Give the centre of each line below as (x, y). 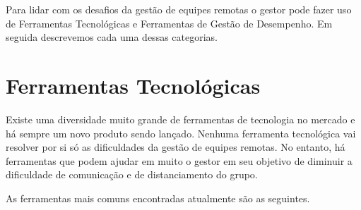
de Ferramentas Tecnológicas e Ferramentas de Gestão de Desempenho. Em (169, 23)
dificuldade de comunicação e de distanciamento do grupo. (132, 174)
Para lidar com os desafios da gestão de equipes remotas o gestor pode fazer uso (179, 9)
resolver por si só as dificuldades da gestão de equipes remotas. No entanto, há (176, 147)
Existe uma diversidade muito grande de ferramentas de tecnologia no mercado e (180, 119)
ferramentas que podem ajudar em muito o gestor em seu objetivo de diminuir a (179, 160)
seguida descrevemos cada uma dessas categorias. (112, 37)
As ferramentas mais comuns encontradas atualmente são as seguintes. (158, 198)
